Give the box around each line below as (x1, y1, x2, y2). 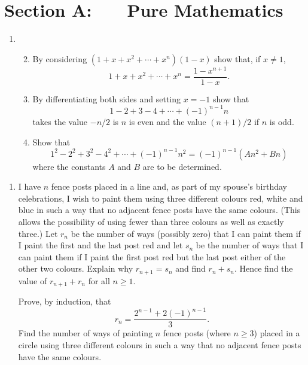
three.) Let (18, 227, 58, 239)
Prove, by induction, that (18, 295, 111, 308)
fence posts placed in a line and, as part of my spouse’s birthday (51, 180, 287, 193)
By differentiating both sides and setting (32, 92, 181, 105)
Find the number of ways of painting (18, 327, 153, 339)
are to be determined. (142, 160, 222, 172)
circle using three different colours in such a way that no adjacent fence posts (18, 339, 301, 351)
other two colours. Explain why (18, 262, 133, 275)
